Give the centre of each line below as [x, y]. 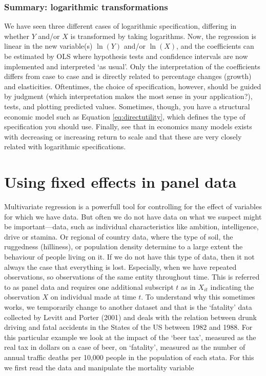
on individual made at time [93, 297]
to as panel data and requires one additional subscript [89, 286]
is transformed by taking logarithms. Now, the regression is [163, 36]
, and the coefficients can [215, 46]
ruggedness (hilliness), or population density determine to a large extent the [124, 246]
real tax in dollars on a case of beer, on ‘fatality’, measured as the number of [125, 347]
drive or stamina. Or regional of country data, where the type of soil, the [119, 236]
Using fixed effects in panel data [120, 182]
